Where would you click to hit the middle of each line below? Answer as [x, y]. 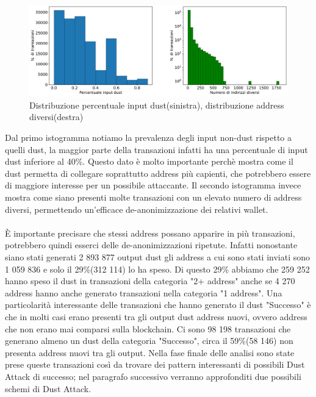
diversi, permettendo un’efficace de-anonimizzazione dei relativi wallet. [137, 209]
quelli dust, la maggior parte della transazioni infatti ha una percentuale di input [156, 149]
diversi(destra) [56, 117]
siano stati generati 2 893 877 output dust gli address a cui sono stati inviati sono [158, 257]
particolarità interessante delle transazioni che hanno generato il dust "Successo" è [158, 305]
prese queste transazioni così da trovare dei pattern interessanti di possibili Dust [155, 364]
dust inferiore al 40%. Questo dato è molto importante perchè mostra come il [149, 161]
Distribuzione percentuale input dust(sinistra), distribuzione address [157, 105]
